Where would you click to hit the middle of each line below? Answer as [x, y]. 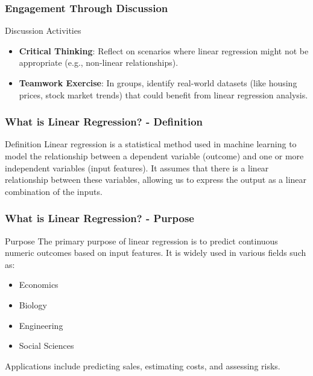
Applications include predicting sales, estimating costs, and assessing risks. [143, 365]
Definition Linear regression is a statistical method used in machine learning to [151, 144]
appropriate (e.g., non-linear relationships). [99, 62]
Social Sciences [46, 346]
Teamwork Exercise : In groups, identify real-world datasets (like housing [158, 83]
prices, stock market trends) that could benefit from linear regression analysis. [163, 94]
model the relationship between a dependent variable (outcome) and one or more [154, 156]
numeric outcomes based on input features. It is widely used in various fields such [156, 253]
